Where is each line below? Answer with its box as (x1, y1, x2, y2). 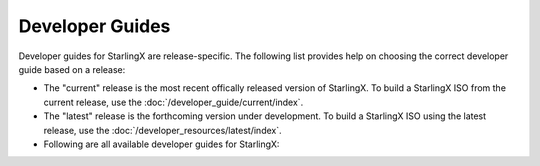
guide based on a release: (18, 63, 126, 75)
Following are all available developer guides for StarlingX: (43, 138, 280, 150)
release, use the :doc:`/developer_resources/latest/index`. (43, 124, 282, 136)
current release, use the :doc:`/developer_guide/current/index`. (43, 96, 304, 108)
